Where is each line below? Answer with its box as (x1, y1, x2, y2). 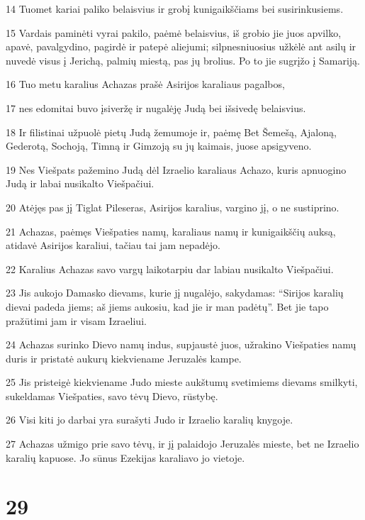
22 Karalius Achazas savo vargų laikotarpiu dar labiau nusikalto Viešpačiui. (6, 261, 334, 276)
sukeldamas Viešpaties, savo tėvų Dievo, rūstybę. (6, 388, 218, 403)
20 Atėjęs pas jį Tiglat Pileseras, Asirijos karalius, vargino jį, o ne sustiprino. (6, 199, 339, 214)
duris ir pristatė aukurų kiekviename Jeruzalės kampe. (6, 350, 242, 365)
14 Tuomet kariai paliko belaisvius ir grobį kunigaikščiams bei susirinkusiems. (6, 1, 344, 16)
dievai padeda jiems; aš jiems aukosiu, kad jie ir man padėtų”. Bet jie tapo (6, 299, 329, 314)
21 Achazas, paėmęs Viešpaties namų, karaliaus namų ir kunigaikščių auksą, (6, 223, 336, 238)
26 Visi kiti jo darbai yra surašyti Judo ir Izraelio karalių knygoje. (6, 412, 293, 427)
